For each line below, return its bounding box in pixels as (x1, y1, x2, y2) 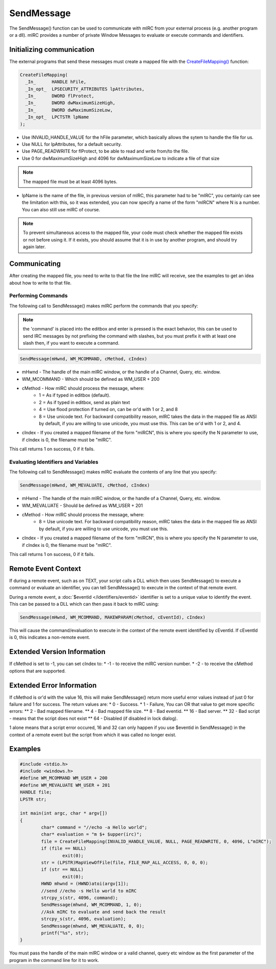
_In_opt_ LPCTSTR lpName (25, 114, 89, 120)
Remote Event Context (9, 564, 81, 573)
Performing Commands (9, 292, 68, 299)
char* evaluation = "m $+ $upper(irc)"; (41, 832, 142, 837)
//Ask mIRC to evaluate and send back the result (41, 909, 166, 915)
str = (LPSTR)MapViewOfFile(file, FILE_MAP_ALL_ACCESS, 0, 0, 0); (41, 860, 209, 865)
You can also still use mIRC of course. (22, 206, 101, 212)
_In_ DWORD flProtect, (25, 93, 95, 99)
